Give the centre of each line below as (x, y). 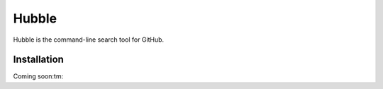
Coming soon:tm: (38, 76)
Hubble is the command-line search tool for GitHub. (89, 40)
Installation (38, 60)
